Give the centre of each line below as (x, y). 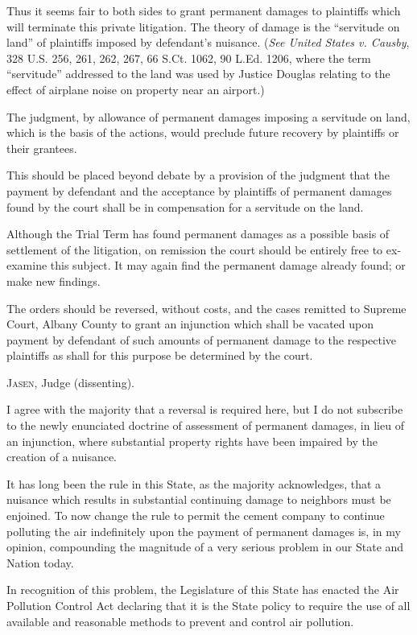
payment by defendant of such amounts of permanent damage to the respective (202, 339)
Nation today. (40, 562)
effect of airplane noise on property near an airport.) (136, 89)
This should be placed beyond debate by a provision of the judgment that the (198, 175)
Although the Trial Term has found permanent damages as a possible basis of (198, 234)
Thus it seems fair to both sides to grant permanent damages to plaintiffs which (204, 10)
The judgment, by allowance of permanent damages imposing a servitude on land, (208, 116)
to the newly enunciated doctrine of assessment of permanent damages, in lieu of (205, 425)
